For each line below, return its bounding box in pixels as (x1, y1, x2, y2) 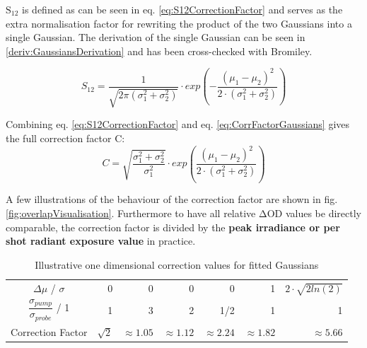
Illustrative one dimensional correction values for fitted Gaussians (35, 257, 319, 272)
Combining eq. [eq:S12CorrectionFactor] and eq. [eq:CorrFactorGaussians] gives (6, 117, 350, 132)
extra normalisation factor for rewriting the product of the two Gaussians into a (6, 16, 352, 30)
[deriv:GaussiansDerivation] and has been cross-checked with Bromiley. (6, 43, 313, 58)
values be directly (285, 206, 361, 221)
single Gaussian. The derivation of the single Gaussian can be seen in (6, 30, 305, 45)
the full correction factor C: (6, 130, 125, 145)
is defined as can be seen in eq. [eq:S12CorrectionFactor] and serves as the (22, 2, 343, 16)
